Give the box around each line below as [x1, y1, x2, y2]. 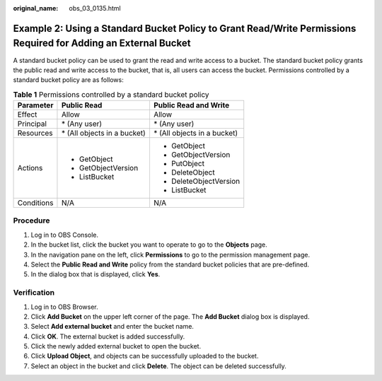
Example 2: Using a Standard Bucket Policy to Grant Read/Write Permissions [13, 22, 357, 35]
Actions [17, 163, 43, 173]
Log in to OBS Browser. [30, 303, 98, 311]
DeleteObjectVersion [170, 177, 241, 187]
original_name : [13, 4, 59, 12]
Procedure [13, 216, 50, 225]
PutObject [170, 159, 205, 169]
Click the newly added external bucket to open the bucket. [30, 342, 202, 351]
